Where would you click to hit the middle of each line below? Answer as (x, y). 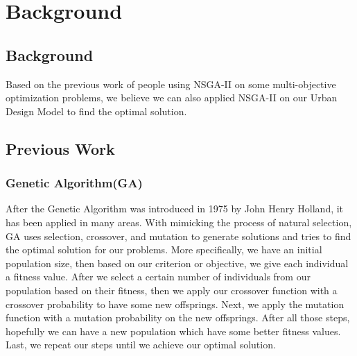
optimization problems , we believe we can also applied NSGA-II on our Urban (172, 98)
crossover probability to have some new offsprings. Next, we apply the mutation (175, 304)
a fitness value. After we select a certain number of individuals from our (158, 277)
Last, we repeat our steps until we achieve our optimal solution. (141, 345)
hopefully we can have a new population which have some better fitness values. (173, 331)
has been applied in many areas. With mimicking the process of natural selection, (179, 222)
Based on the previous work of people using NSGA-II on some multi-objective (171, 84)
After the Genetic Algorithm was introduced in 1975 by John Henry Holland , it (175, 209)
